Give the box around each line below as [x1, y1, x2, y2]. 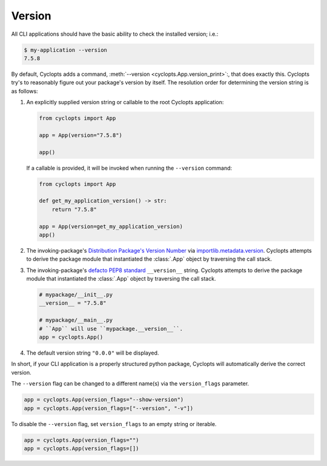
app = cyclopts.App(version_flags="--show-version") [24, 396, 184, 403]
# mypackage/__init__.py [39, 291, 113, 298]
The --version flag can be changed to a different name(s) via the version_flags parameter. [11, 380, 249, 387]
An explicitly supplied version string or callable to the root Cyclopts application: [26, 99, 224, 106]
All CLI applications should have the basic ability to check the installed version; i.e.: [11, 30, 219, 38]
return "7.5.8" [51, 206, 97, 213]
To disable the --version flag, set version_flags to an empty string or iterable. [11, 420, 217, 427]
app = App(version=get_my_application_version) [39, 223, 183, 230]
